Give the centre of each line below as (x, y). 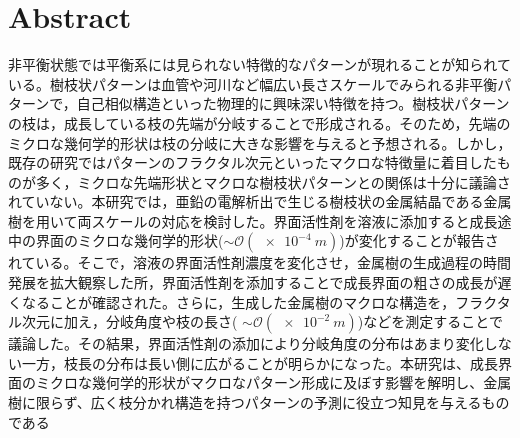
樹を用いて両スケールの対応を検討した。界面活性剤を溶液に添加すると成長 (253, 220)
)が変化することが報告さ (419, 240)
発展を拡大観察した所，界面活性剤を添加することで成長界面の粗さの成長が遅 (260, 282)
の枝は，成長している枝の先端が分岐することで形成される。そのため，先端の (259, 122)
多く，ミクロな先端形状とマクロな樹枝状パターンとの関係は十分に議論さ (273, 181)
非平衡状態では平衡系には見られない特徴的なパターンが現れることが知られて (259, 64)
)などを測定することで (430, 321)
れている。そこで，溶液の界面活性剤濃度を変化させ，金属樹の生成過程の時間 (260, 262)
